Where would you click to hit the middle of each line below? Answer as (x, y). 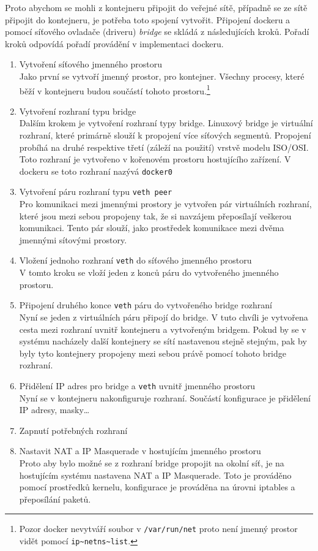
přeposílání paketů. (55, 499)
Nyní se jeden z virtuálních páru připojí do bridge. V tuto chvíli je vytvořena (164, 317)
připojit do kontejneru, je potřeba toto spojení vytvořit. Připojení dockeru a (148, 19)
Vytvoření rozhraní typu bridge (78, 111)
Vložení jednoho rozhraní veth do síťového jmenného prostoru (135, 260)
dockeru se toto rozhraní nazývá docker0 (96, 171)
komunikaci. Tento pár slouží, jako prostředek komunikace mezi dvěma (152, 228)
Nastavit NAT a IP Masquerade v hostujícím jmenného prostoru (140, 451)
